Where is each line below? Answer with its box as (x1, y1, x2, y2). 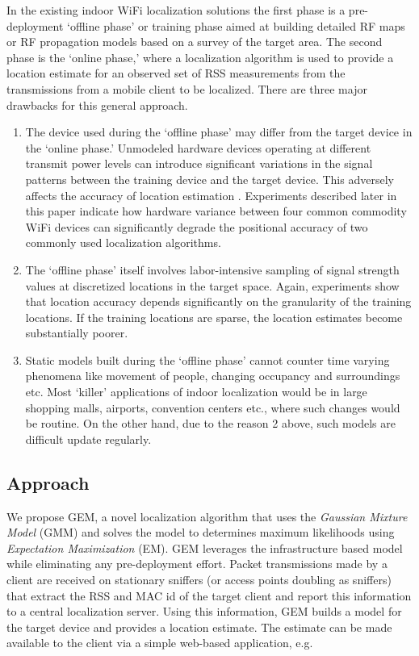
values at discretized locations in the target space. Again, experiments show (25, 277, 400, 294)
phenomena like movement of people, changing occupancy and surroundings (25, 367, 400, 384)
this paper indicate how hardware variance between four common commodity (25, 203, 407, 219)
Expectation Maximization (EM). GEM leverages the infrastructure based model (6, 539, 403, 556)
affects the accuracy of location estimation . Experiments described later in (25, 186, 397, 203)
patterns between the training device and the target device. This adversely (25, 170, 394, 187)
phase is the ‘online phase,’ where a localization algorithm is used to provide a (6, 48, 394, 65)
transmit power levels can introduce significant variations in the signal (25, 155, 373, 172)
